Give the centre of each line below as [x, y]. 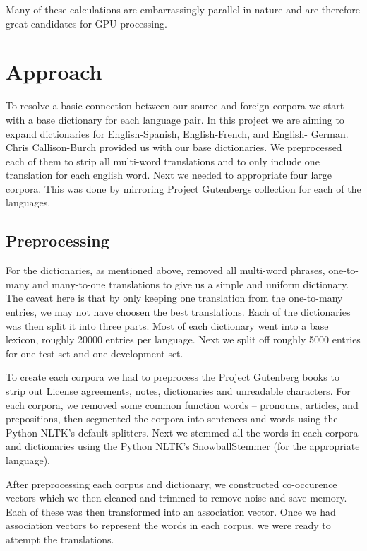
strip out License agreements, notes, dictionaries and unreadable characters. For [178, 391]
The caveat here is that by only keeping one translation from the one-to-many [174, 298]
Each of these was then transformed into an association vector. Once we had [171, 511]
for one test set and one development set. [95, 353]
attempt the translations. [60, 539]
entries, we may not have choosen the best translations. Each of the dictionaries [178, 312]
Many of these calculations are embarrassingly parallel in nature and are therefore [183, 9]
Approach [54, 72]
